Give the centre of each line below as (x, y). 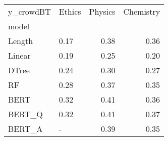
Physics (102, 11)
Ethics (70, 11)
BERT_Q (25, 114)
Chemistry (142, 11)
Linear (19, 55)
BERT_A (25, 129)
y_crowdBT (30, 11)
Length (21, 41)
